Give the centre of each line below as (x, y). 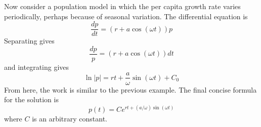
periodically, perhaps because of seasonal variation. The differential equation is (126, 16)
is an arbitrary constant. (70, 119)
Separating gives (29, 41)
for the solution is (31, 99)
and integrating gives (37, 67)
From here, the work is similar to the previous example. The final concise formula (130, 89)
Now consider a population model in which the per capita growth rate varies (122, 6)
